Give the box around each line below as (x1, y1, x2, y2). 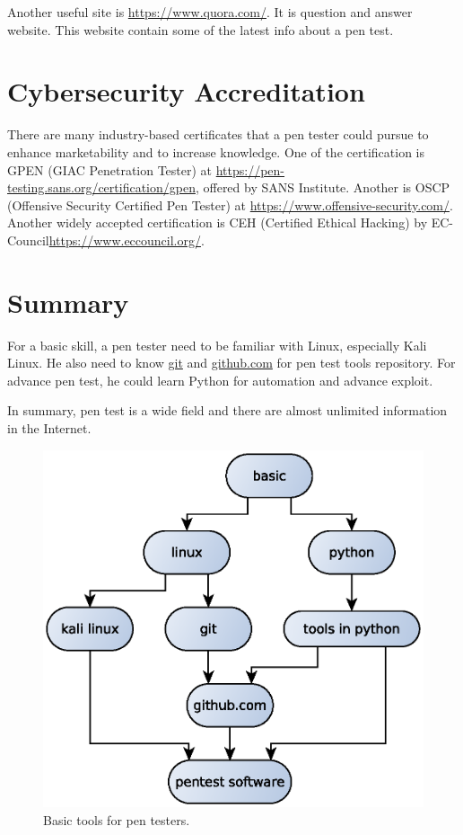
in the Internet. (7, 418, 92, 437)
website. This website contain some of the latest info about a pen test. (7, 20, 394, 39)
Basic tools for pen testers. (43, 810, 190, 829)
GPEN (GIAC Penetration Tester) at (7, 160, 213, 179)
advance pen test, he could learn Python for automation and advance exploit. (7, 370, 433, 389)
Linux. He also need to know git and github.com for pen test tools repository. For (7, 353, 456, 372)
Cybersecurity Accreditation (7, 73, 365, 110)
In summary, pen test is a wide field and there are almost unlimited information (7, 401, 448, 420)
